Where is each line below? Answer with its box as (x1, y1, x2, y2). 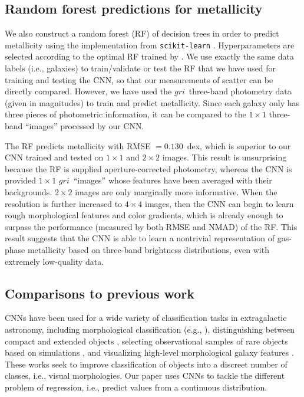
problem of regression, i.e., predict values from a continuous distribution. (5, 380, 267, 393)
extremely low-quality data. (5, 255, 104, 267)
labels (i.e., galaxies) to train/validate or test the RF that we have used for (5, 62, 276, 74)
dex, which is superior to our (187, 139, 291, 152)
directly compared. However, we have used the (5, 85, 172, 97)
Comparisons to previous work (5, 284, 195, 302)
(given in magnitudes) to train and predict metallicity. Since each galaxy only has (5, 96, 299, 109)
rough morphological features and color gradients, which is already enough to (5, 209, 283, 221)
